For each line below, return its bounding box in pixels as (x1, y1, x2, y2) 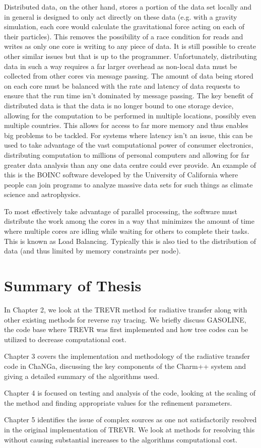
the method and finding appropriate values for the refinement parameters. (4, 397, 232, 408)
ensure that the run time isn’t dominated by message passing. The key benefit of (4, 90, 253, 101)
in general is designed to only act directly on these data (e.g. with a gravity (4, 11, 237, 22)
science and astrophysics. (4, 189, 81, 200)
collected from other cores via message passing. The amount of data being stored (4, 71, 253, 81)
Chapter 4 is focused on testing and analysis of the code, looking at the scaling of (4, 388, 256, 398)
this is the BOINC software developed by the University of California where (4, 169, 238, 180)
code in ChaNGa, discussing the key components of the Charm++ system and (4, 360, 246, 371)
